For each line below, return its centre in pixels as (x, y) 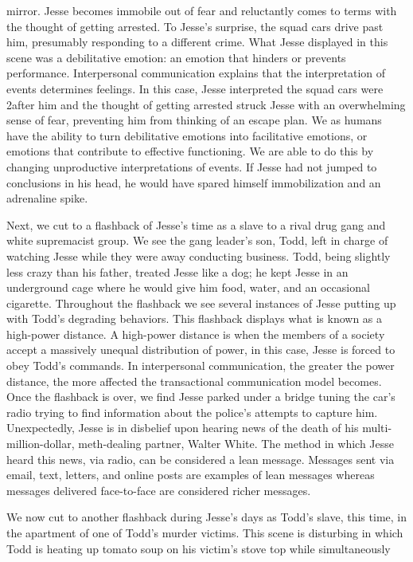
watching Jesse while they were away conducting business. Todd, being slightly (199, 255)
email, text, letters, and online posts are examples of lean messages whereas (191, 475)
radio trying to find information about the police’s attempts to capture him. (192, 412)
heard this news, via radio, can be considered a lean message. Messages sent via (201, 459)
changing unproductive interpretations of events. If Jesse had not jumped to (192, 166)
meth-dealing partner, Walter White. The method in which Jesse (236, 444)
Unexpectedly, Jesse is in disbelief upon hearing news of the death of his (183, 428)
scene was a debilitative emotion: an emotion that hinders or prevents (176, 57)
